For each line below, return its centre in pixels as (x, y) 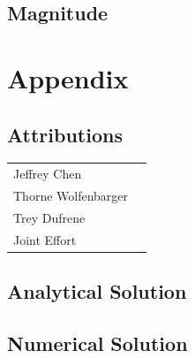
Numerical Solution (97, 343)
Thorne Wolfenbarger (71, 195)
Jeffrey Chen (48, 174)
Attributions (65, 134)
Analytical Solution (97, 291)
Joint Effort (45, 239)
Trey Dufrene (49, 217)
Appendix (68, 77)
